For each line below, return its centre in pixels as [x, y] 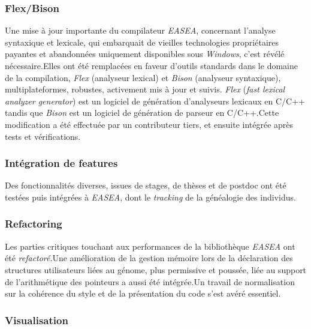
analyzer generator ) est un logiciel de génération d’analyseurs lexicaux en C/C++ [155, 101]
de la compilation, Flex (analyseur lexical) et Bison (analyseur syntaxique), [143, 77]
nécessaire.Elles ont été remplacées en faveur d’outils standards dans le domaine [151, 65]
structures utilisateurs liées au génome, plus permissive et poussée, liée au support [156, 269]
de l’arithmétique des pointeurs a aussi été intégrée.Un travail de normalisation [150, 281]
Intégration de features [61, 163]
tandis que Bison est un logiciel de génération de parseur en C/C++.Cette [142, 113]
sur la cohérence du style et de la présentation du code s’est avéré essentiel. [143, 293]
